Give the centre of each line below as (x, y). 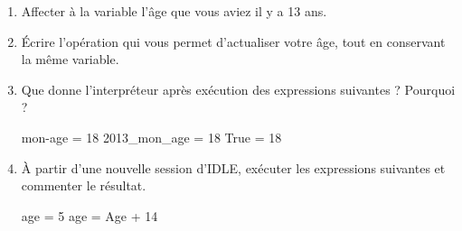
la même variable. (70, 59)
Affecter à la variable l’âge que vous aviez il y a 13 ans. (174, 11)
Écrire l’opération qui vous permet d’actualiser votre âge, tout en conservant (233, 41)
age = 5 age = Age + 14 (90, 215)
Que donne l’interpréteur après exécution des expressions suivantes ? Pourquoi (238, 89)
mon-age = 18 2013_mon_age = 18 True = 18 (151, 137)
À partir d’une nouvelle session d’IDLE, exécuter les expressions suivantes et (233, 167)
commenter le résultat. (84, 185)
